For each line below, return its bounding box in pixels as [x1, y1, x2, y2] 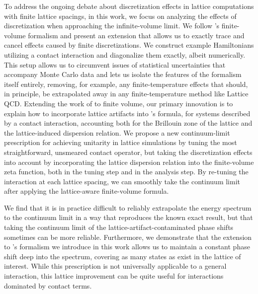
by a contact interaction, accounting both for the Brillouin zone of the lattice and [4, 118, 253, 128]
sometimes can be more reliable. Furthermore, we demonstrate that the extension [4, 231, 252, 242]
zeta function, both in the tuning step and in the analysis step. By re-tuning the [4, 166, 249, 177]
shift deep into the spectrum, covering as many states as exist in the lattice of [4, 251, 241, 261]
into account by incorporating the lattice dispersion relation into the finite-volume [4, 156, 254, 167]
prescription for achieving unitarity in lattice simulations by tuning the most [4, 137, 237, 147]
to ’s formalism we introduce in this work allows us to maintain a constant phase [4, 241, 250, 252]
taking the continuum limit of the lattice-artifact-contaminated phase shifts [4, 222, 234, 232]
